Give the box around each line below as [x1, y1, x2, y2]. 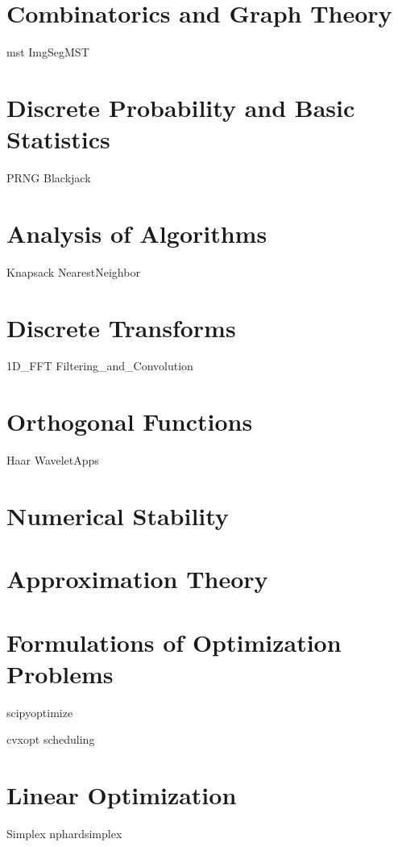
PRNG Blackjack [6, 169, 91, 186]
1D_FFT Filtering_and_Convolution [6, 357, 193, 374]
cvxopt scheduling [6, 731, 95, 748]
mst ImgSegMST [6, 44, 89, 60]
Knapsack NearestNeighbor [6, 263, 140, 280]
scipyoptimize [6, 703, 73, 720]
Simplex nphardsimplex [6, 825, 122, 842]
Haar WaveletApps [6, 452, 99, 469]
